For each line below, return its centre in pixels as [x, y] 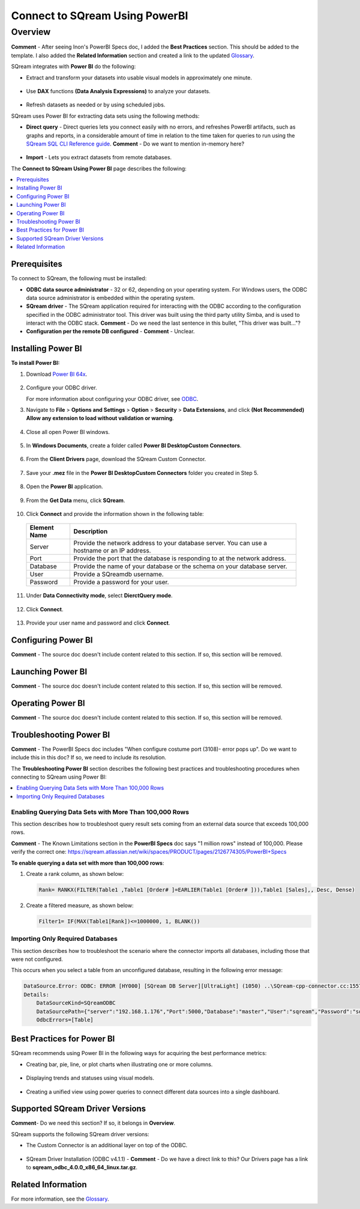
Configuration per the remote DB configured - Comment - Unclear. [110, 331]
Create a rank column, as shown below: [75, 874]
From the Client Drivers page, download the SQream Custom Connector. [116, 459]
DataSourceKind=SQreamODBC [76, 1003]
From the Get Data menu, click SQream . [76, 500]
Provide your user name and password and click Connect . [98, 623]
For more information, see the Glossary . [60, 1199]
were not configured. [37, 959]
